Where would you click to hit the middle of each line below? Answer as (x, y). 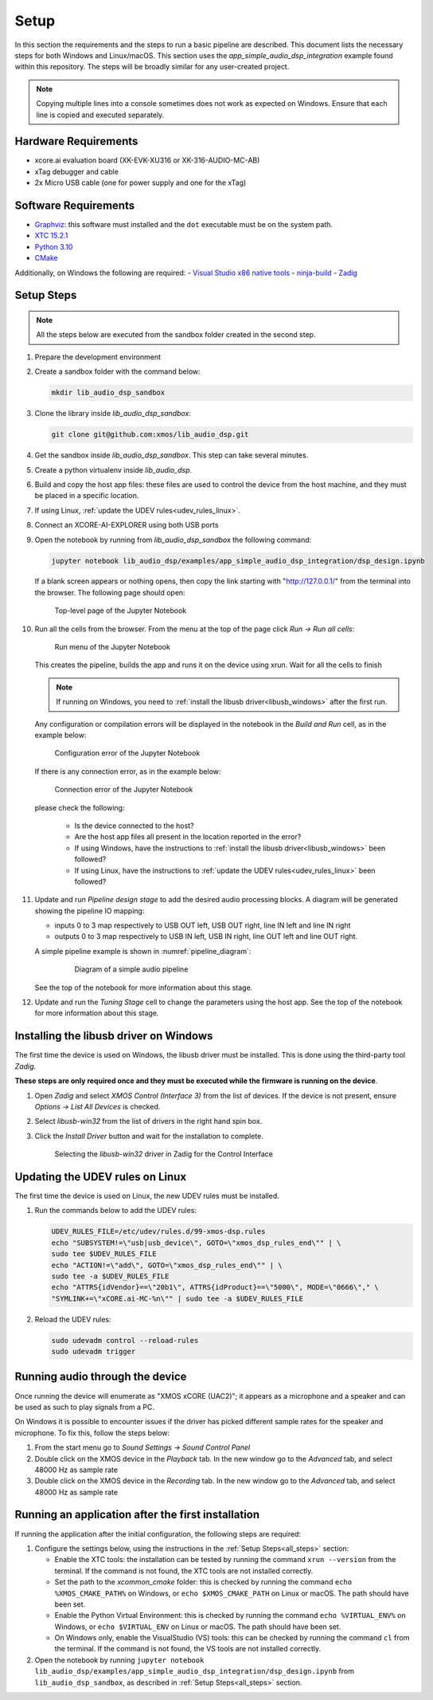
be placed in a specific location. (87, 496)
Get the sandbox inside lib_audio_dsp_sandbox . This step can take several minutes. (172, 455)
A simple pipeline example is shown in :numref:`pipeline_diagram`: (143, 951)
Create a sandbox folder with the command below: (117, 371)
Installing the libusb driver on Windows (114, 1036)
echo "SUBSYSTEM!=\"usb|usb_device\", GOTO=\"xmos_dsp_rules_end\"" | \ (196, 1243)
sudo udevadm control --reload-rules (125, 1340)
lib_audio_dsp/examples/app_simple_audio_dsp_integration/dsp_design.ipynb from (194, 1671)
